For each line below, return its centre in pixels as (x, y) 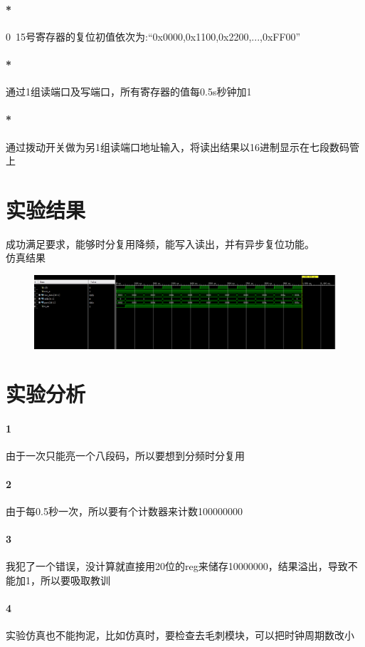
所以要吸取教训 (75, 580)
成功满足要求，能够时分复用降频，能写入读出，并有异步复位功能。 (160, 243)
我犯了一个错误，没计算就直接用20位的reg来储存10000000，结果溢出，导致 (177, 566)
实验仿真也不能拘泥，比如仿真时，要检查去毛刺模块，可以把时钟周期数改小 (180, 635)
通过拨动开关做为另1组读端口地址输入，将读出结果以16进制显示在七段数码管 (182, 146)
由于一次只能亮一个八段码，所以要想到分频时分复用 (125, 456)
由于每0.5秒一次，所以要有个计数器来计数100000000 (124, 511)
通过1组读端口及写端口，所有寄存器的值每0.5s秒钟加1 (129, 92)
